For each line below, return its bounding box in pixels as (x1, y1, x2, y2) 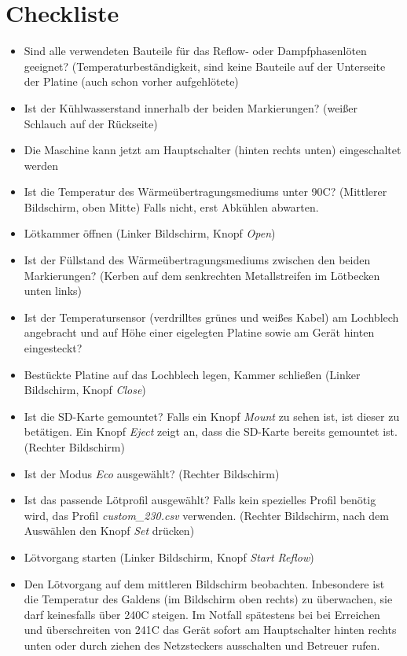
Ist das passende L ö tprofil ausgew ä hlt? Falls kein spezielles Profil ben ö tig (24, 492, 376, 508)
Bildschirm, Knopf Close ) (24, 381, 146, 398)
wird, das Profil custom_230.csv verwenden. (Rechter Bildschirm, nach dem (24, 507, 390, 523)
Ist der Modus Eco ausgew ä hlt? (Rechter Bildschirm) (24, 465, 280, 481)
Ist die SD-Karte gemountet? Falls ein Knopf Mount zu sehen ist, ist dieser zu (24, 407, 400, 424)
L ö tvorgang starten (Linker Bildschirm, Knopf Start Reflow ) (24, 548, 314, 565)
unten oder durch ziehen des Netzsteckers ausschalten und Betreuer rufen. (24, 636, 380, 653)
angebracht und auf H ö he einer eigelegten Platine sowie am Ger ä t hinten (24, 324, 375, 341)
